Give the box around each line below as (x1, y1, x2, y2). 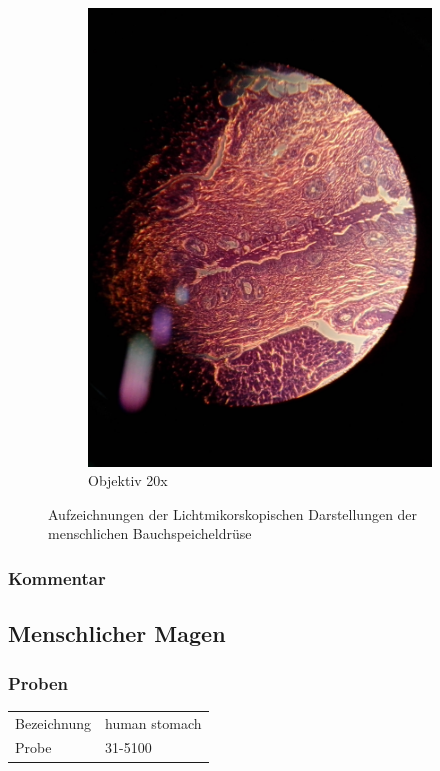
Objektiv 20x (88, 470, 168, 491)
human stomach (105, 712, 202, 733)
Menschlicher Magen (8, 618, 226, 649)
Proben (8, 670, 69, 695)
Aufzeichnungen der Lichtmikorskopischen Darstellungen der (48, 503, 418, 524)
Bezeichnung (15, 712, 92, 733)
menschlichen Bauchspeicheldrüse (48, 523, 252, 544)
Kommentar (8, 565, 106, 590)
